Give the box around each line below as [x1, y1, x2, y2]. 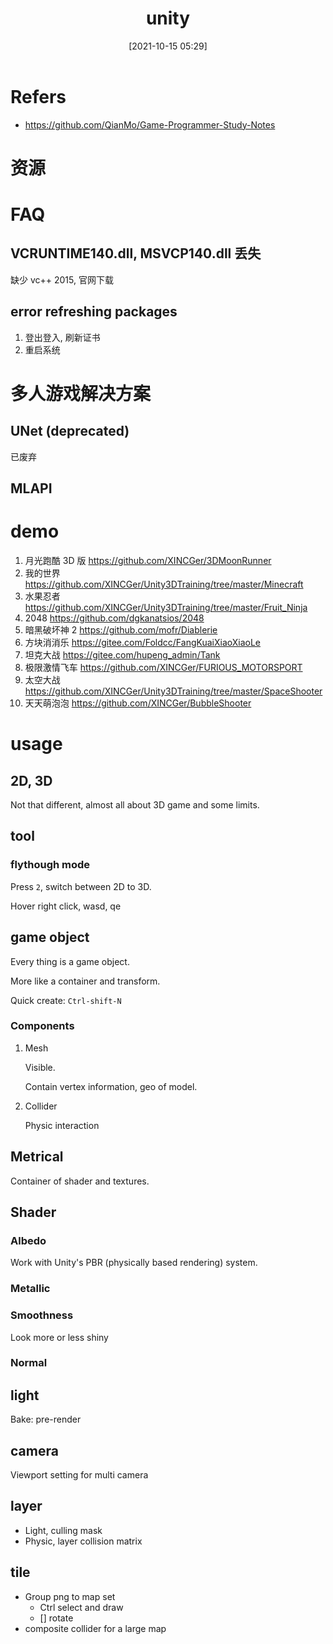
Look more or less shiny [10, 1331, 109, 1343]
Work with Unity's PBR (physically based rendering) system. [10, 1257, 258, 1269]
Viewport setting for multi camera [10, 1469, 149, 1481]
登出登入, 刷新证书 [24, 331, 101, 343]
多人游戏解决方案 [10, 382, 152, 405]
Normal [10, 1356, 48, 1370]
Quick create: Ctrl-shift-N [10, 994, 122, 1006]
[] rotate [39, 1612, 74, 1624]
